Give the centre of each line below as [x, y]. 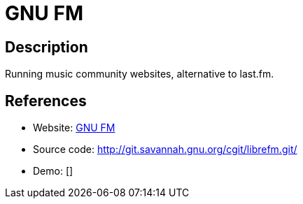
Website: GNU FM [74, 128]
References [46, 101]
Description [47, 47]
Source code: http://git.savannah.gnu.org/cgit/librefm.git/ [165, 150]
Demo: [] [53, 171]
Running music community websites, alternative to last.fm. [140, 74]
